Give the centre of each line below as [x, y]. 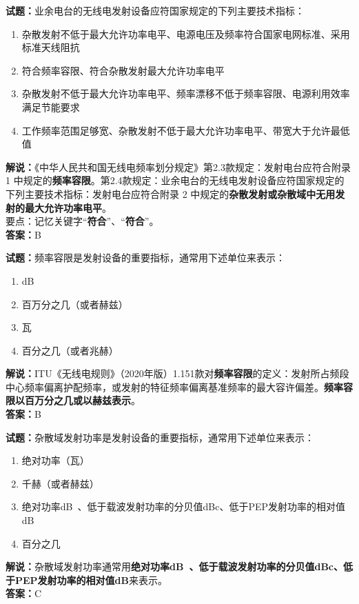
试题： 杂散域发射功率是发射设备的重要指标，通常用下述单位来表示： [160, 437]
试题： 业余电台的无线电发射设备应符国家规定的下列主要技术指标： [155, 10]
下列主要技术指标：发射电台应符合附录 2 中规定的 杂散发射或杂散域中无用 [171, 193]
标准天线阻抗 [51, 47]
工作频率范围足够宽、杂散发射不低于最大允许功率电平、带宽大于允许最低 [186, 130]
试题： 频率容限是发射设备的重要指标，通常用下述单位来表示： [145, 258]
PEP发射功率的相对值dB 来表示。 [91, 580]
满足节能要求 [51, 107]
